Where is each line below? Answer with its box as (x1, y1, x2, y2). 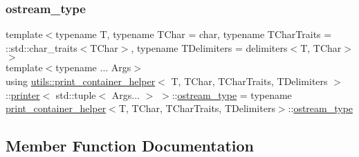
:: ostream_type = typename (172, 87, 292, 102)
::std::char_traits (6, 40, 77, 55)
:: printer (6, 87, 40, 102)
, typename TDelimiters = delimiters (131, 40, 288, 55)
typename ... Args (55, 60, 131, 75)
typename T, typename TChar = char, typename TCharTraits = (55, 27, 332, 41)
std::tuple (55, 87, 96, 102)
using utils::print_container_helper (6, 74, 156, 88)
